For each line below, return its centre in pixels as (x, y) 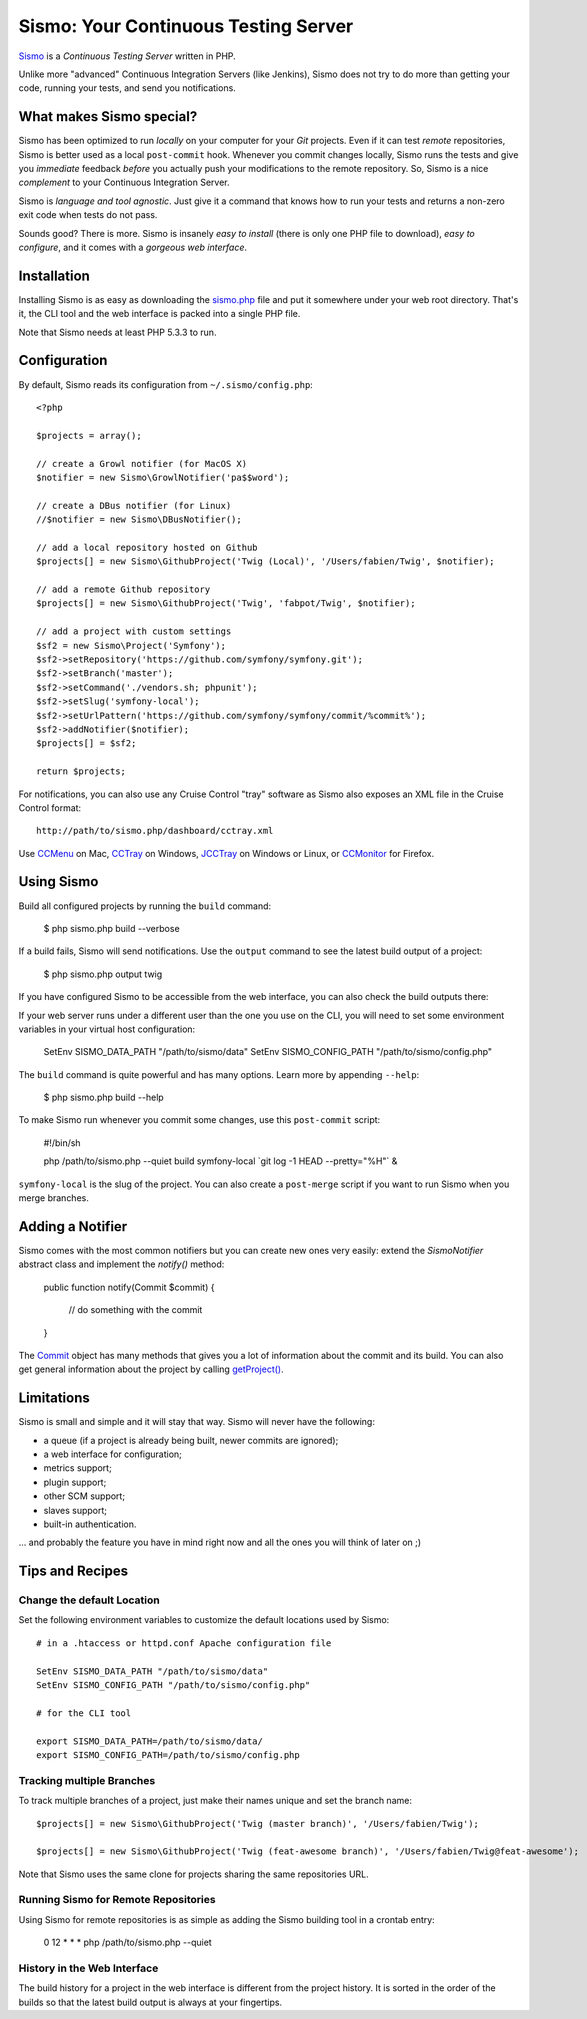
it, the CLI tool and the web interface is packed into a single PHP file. (159, 314)
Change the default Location (89, 1600)
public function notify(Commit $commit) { (129, 1287)
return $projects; (81, 771)
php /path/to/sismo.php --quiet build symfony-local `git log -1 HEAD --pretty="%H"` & (220, 1161)
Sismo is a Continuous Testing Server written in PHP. (127, 56)
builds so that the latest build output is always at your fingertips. (150, 2002)
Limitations (54, 1398)
